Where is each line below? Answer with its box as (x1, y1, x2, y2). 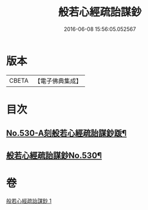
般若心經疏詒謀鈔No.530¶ (6, 150, 102, 161)
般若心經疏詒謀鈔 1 (6, 197, 52, 204)
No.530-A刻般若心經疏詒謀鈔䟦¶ (6, 128, 127, 139)
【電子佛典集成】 (34, 77, 82, 85)
